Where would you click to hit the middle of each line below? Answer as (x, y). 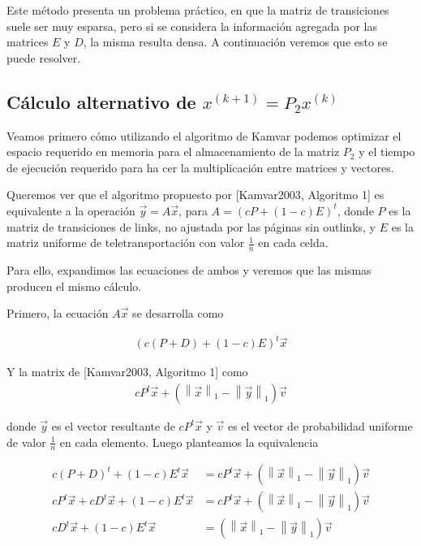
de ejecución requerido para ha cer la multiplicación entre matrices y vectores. (200, 167)
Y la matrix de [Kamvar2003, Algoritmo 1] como (127, 372)
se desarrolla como (178, 313)
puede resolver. (44, 57)
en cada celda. (293, 243)
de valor (26, 442)
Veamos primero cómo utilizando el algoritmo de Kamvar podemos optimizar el (204, 135)
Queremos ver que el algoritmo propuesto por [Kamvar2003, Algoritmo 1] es (195, 195)
